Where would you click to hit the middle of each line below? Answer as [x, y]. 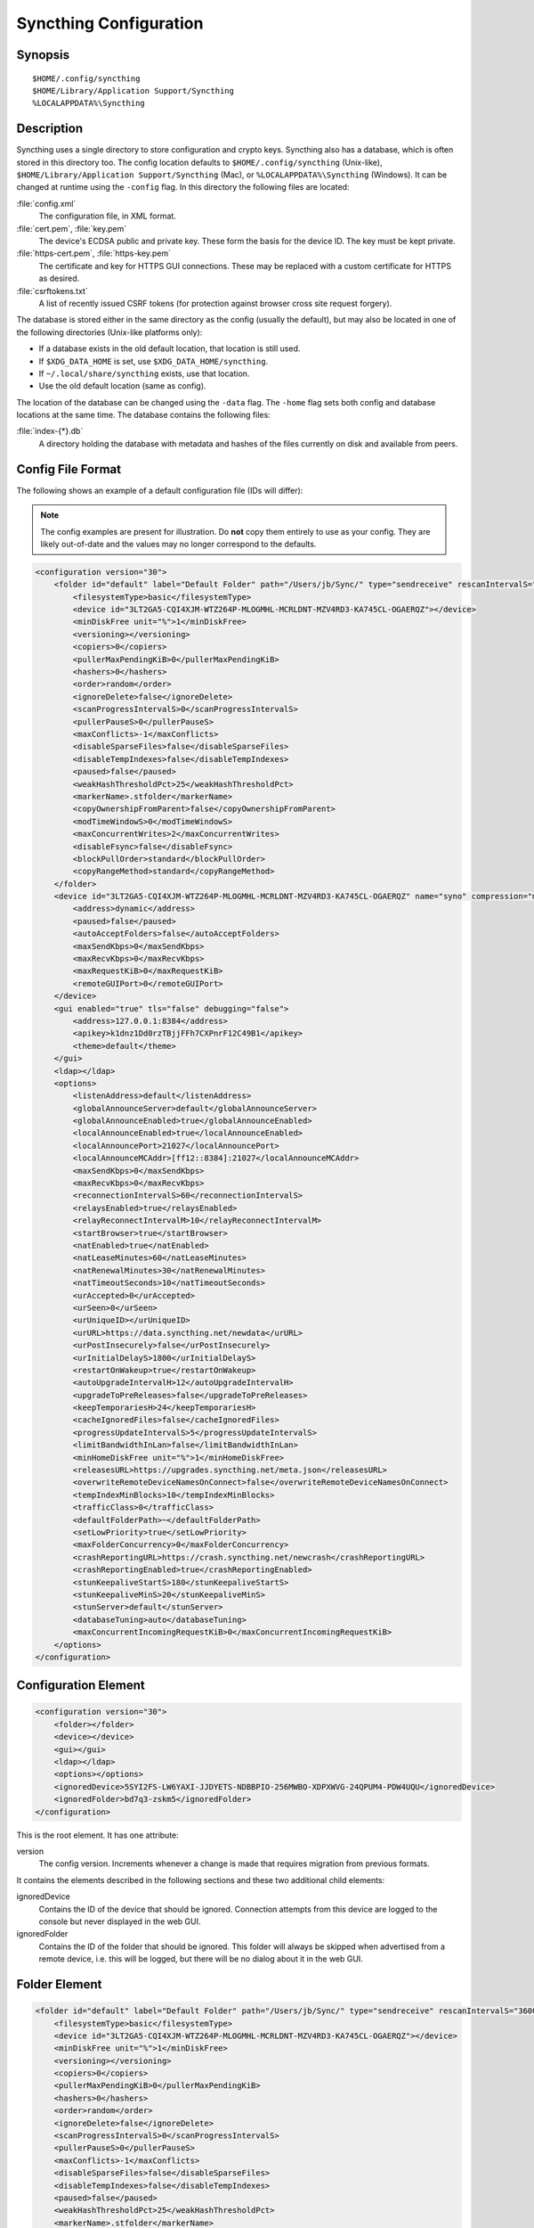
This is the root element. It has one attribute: [98, 1835]
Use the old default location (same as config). [122, 386]
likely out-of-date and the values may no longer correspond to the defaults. [178, 544]
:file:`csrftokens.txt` [52, 291]
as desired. [59, 278]
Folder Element [59, 1984]
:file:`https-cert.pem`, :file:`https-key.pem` [93, 253]
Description [50, 129]
